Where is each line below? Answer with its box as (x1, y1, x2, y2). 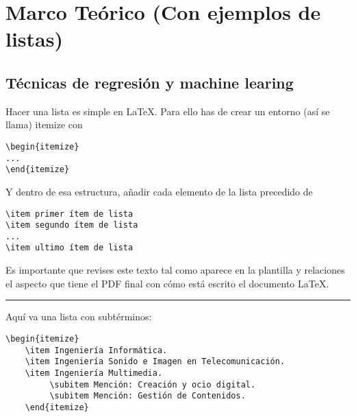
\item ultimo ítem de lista (5, 243, 133, 253)
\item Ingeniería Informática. (25, 345, 168, 355)
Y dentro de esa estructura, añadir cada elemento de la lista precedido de (5, 184, 313, 198)
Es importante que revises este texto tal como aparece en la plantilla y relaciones (5, 263, 345, 277)
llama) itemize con (5, 117, 83, 132)
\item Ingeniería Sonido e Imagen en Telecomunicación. (25, 357, 285, 367)
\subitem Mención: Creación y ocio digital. (49, 379, 256, 390)
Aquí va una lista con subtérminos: (5, 309, 152, 324)
